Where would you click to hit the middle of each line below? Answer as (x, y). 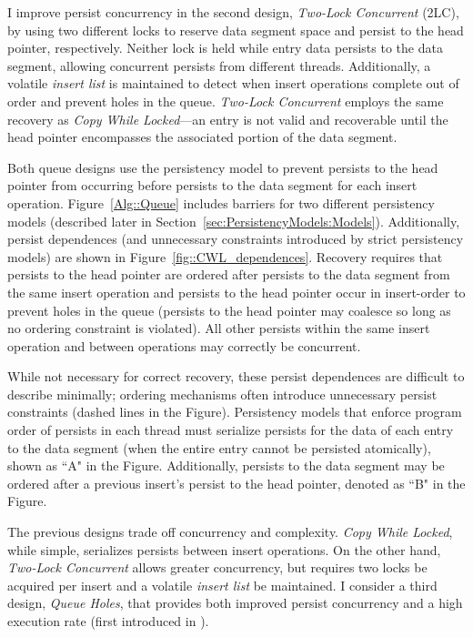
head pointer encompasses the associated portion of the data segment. (202, 137)
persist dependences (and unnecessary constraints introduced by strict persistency (236, 239)
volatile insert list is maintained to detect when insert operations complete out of (233, 83)
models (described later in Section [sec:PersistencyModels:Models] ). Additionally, (234, 221)
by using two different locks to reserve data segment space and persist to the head (236, 30)
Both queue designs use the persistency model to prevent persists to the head (223, 167)
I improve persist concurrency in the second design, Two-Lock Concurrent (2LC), (233, 12)
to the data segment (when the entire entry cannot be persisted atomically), (219, 447)
